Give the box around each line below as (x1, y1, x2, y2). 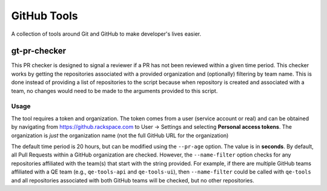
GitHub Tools (11, 9, 78, 22)
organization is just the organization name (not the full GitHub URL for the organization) (11, 132, 229, 139)
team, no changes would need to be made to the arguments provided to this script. (11, 87, 218, 94)
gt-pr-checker (11, 46, 67, 56)
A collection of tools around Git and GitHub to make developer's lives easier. (11, 30, 202, 37)
